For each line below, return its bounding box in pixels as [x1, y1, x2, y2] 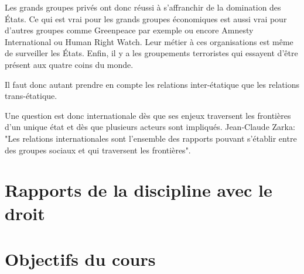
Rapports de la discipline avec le [5, 178, 272, 202]
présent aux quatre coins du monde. [5, 58, 134, 70]
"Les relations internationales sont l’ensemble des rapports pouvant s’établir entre [5, 132, 297, 144]
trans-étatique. [5, 90, 57, 102]
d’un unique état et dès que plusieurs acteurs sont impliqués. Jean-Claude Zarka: [5, 121, 295, 133]
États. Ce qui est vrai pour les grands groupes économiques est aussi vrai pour [5, 12, 287, 25]
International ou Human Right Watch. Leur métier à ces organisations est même [5, 35, 293, 47]
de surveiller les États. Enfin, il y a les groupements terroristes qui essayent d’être [5, 47, 298, 59]
